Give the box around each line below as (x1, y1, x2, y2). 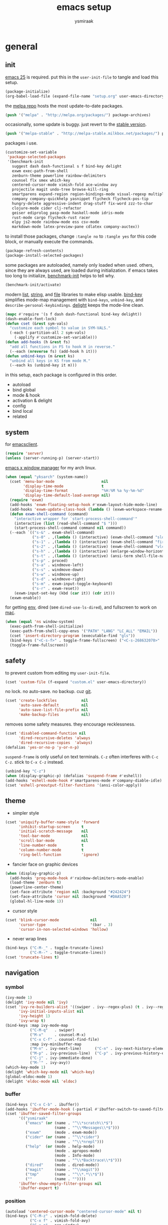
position (5, 1197, 26, 1204)
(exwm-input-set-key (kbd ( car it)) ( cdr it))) (14, 590, 115, 595)
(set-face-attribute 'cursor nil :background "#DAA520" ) (9, 894, 131, 899)
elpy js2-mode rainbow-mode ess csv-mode (11, 220, 99, 225)
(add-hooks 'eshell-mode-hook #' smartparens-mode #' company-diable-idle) (5, 778, 162, 783)
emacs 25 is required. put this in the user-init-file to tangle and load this (5, 74, 159, 80)
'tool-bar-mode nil (18, 834, 88, 839)
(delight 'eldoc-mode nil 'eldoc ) (5, 1079, 77, 1084)
